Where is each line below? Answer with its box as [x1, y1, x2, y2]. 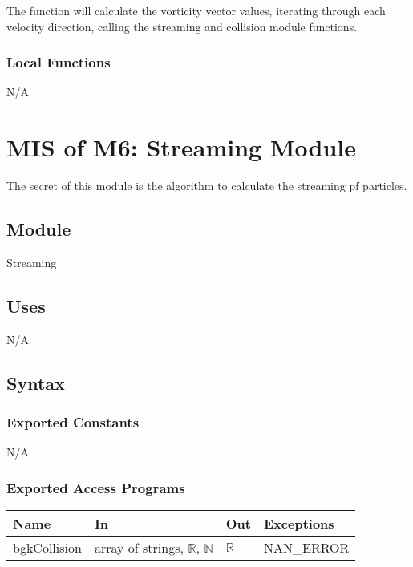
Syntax [6, 370, 65, 395]
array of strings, [94, 538, 184, 557]
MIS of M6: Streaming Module [6, 131, 356, 164]
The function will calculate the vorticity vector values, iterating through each [6, 2, 386, 18]
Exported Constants [6, 412, 140, 432]
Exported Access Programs [6, 477, 185, 497]
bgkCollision [13, 538, 82, 557]
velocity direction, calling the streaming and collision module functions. [6, 18, 358, 34]
